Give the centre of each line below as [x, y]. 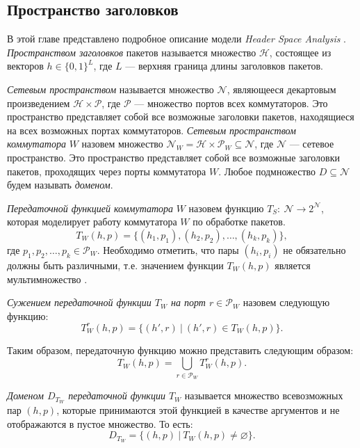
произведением [39, 103]
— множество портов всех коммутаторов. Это [231, 103]
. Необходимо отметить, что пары [168, 249]
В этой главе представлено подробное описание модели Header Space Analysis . [177, 39]
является [293, 265]
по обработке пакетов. [239, 222]
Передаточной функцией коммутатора [90, 208]
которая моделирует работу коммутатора [92, 222]
